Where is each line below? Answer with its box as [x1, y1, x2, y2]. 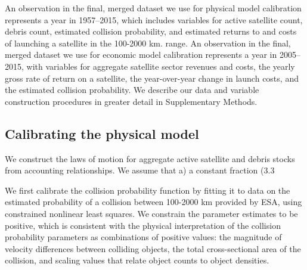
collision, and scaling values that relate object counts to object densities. [5, 254, 269, 266]
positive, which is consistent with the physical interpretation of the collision [5, 219, 281, 231]
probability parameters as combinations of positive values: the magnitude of [5, 231, 282, 243]
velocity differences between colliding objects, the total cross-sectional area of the [5, 242, 301, 255]
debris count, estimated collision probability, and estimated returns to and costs [5, 25, 297, 38]
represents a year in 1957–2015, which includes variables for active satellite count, [5, 13, 303, 26]
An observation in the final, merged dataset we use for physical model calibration [5, 2, 302, 14]
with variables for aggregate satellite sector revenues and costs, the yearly [26, 60, 295, 72]
